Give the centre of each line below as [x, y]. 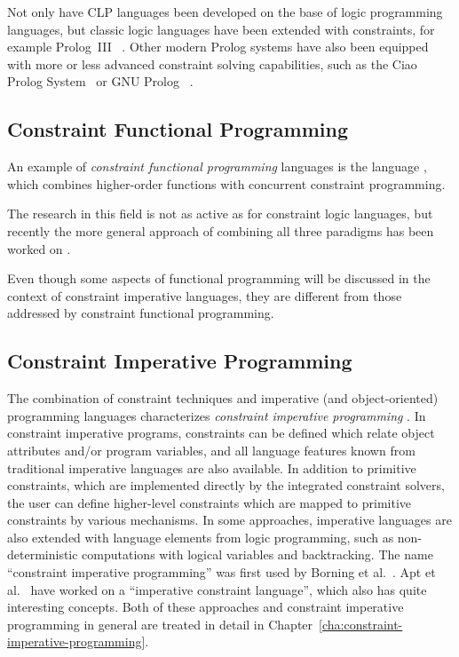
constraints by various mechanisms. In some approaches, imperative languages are [229, 520]
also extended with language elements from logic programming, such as [201, 537]
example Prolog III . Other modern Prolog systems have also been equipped [218, 47]
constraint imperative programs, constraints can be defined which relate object [221, 433]
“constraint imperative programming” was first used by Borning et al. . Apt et [222, 572]
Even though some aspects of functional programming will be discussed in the [219, 278]
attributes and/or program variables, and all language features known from [211, 450]
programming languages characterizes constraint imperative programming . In [217, 415]
